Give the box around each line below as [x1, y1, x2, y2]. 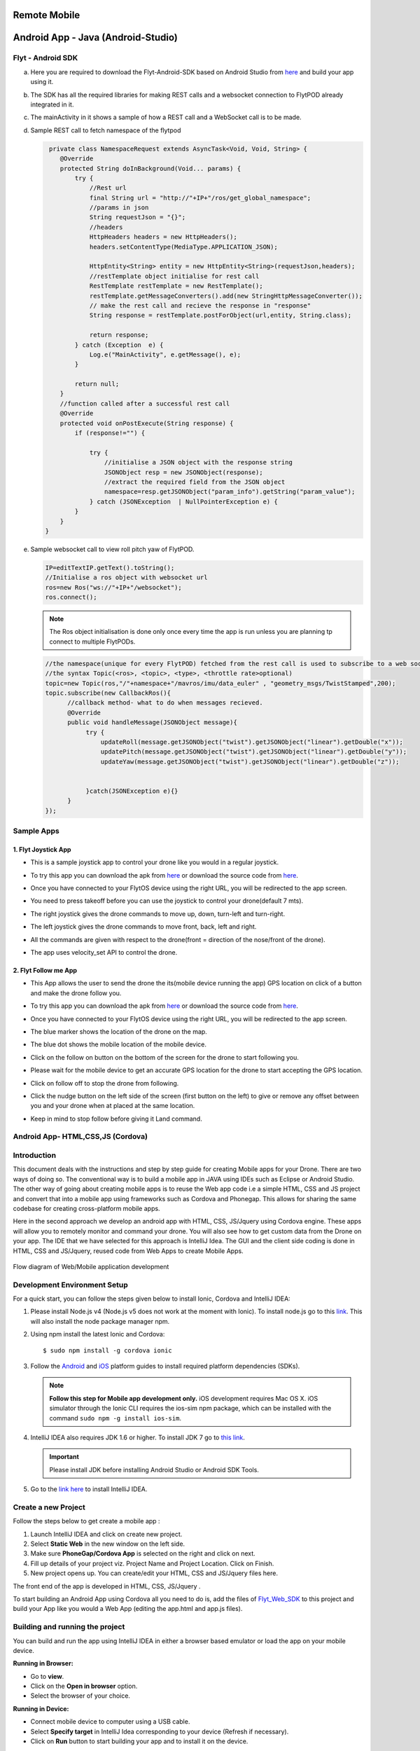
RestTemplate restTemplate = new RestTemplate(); [89, 282, 263, 290]
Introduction [13, 1151, 56, 1160]
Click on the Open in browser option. [30, 1682, 138, 1691]
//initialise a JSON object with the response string [104, 459, 293, 466]
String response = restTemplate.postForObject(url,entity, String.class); [89, 312, 352, 319]
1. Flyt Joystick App [13, 845, 71, 854]
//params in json [89, 204, 149, 212]
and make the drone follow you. [30, 988, 122, 997]
